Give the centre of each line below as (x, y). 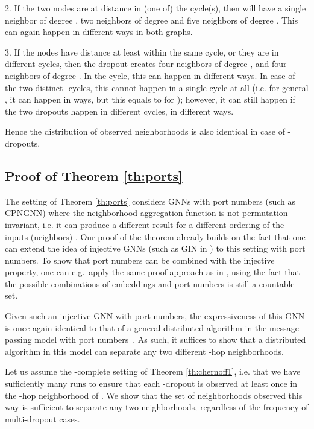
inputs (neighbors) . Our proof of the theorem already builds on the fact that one (155, 236)
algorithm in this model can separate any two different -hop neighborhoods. (144, 351)
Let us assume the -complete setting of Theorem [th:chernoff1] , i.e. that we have (153, 371)
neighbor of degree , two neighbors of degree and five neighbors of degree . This (152, 20)
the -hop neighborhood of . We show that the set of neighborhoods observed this (154, 395)
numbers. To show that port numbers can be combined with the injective (140, 260)
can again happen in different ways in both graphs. (99, 32)
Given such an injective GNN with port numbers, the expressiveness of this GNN (155, 316)
